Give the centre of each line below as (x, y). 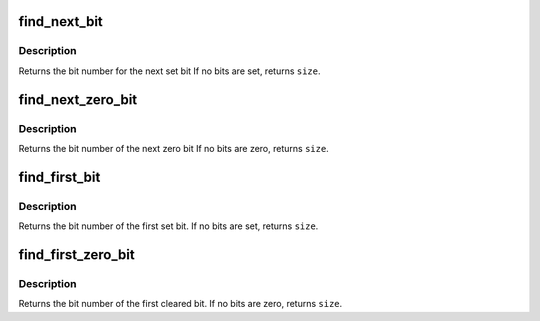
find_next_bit (61, 21)
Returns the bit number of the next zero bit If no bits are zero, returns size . (173, 148)
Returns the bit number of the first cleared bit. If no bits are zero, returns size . (180, 304)
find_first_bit (59, 176)
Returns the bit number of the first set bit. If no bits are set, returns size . (168, 226)
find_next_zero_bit (78, 99)
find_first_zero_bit (76, 254)
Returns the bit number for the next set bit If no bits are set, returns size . (169, 71)
